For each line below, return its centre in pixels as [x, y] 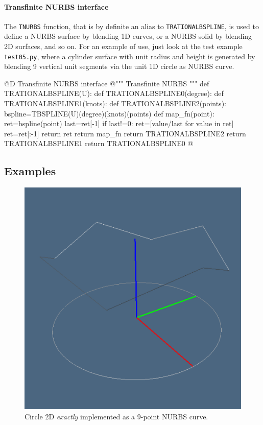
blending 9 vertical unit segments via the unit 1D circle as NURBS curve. [119, 66]
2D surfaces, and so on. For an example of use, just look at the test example [123, 46]
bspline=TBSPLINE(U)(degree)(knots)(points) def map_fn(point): [109, 113]
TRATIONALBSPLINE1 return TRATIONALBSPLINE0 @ [99, 143]
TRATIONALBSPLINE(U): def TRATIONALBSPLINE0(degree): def [114, 93]
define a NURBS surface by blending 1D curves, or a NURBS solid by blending [128, 36]
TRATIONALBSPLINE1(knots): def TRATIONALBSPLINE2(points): [115, 103]
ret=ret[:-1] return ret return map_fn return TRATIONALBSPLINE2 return [125, 133]
